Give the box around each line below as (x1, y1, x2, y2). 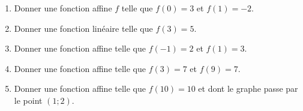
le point (14, 94, 43, 106)
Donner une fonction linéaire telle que (14, 22, 153, 34)
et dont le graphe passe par (198, 82, 298, 95)
